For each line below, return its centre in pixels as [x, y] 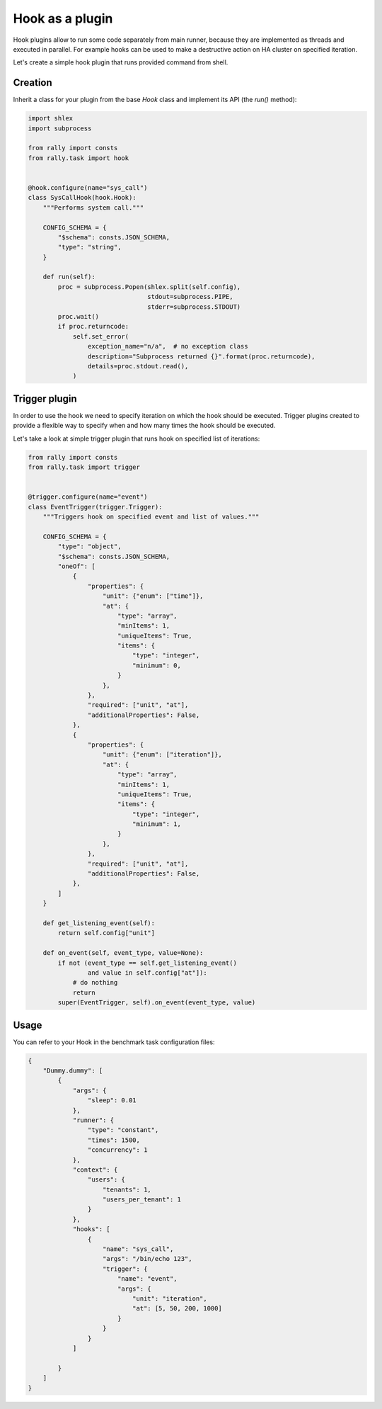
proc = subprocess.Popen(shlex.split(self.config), [149, 287]
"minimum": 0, [157, 665]
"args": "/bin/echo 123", [147, 1259]
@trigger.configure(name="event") [88, 497]
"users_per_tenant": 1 [142, 1200]
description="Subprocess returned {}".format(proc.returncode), [201, 356]
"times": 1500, [114, 1140]
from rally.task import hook [79, 158]
